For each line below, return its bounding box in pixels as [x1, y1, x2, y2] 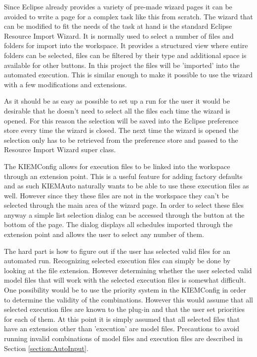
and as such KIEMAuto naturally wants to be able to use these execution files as [4, 180, 249, 191]
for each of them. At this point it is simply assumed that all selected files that [4, 313, 240, 324]
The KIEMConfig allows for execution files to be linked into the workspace [4, 161, 230, 171]
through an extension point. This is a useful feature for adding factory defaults [4, 171, 243, 181]
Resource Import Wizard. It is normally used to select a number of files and [4, 30, 234, 41]
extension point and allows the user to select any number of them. [4, 229, 204, 239]
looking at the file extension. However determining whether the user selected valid [4, 265, 252, 275]
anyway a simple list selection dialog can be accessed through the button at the [4, 209, 245, 220]
